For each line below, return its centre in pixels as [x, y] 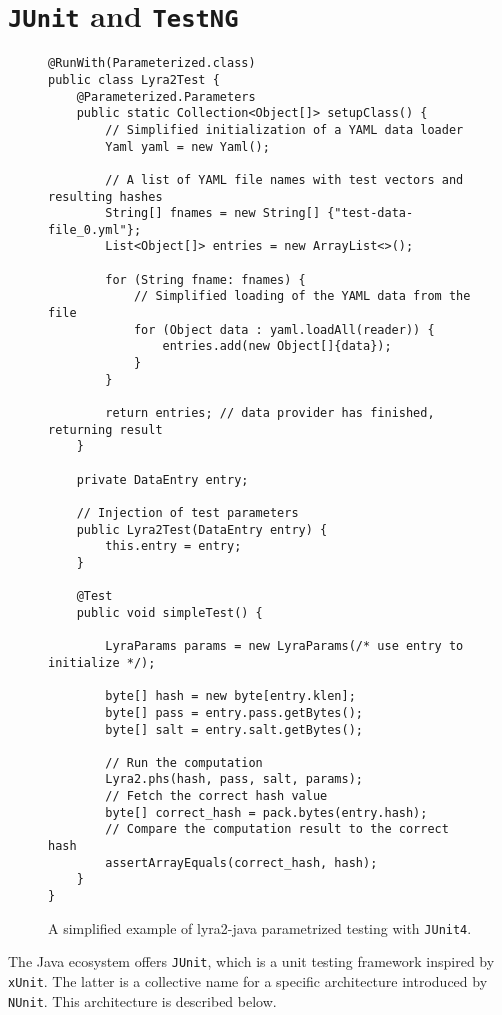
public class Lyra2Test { [134, 79]
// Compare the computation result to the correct [277, 829]
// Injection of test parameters [187, 512]
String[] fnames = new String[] [213, 213]
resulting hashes [105, 196]
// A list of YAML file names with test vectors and [284, 179]
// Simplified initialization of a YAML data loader [284, 129]
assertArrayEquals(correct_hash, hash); [241, 862]
